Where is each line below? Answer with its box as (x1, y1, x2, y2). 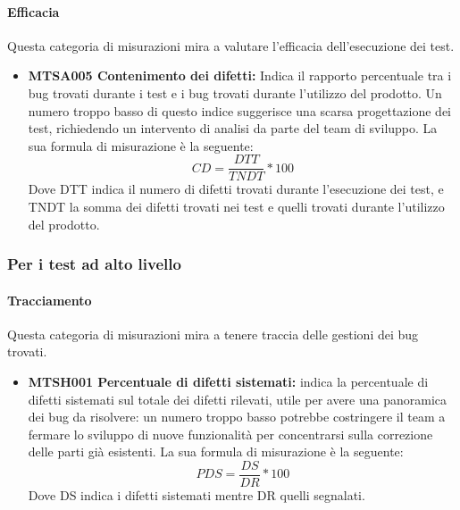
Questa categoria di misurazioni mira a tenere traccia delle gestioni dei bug (7, 324, 419, 343)
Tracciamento (7, 290, 92, 309)
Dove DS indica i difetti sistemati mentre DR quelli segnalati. (28, 486, 365, 505)
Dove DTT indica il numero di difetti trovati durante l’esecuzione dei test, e (28, 180, 444, 198)
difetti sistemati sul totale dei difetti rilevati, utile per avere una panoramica (28, 389, 447, 408)
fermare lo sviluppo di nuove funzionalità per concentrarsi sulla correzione (28, 424, 433, 443)
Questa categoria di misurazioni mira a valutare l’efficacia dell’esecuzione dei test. (7, 36, 455, 54)
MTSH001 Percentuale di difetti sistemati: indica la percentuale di (28, 372, 429, 391)
